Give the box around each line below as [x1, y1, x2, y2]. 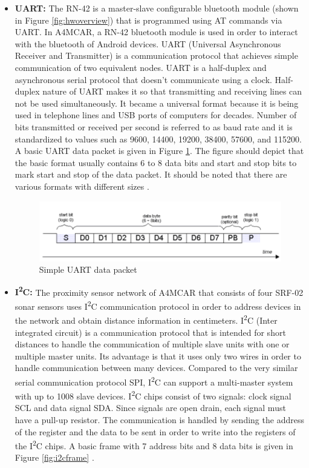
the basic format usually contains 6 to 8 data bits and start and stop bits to [15, 156, 297, 169]
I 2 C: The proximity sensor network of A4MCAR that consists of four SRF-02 [15, 284, 304, 298]
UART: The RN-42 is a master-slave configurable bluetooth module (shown [15, 2, 299, 14]
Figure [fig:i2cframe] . [15, 451, 94, 464]
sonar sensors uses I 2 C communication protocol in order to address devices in [15, 298, 301, 312]
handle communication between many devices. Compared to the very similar [15, 361, 298, 374]
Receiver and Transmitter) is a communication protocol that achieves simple [15, 49, 298, 62]
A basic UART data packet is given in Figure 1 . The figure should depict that [15, 144, 304, 157]
